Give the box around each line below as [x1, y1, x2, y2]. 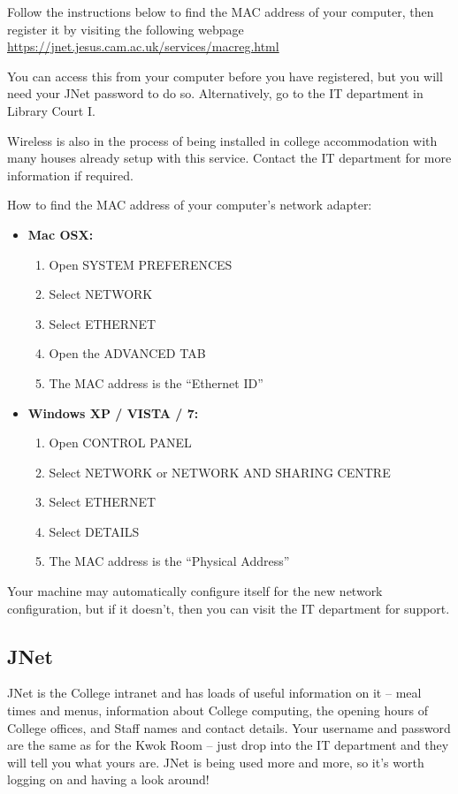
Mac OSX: [27, 225, 94, 243]
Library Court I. [7, 101, 95, 119]
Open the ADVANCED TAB [49, 344, 206, 363]
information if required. [7, 165, 134, 184]
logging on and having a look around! [7, 770, 210, 789]
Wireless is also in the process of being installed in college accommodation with [7, 131, 438, 149]
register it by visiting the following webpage [7, 19, 244, 38]
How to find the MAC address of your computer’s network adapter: [7, 195, 372, 214]
